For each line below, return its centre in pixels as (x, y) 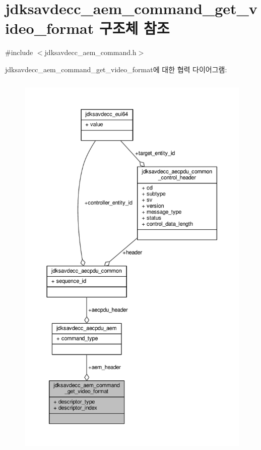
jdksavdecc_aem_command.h (90, 52)
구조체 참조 (134, 28)
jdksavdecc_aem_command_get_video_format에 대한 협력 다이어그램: (116, 69)
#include (19, 52)
